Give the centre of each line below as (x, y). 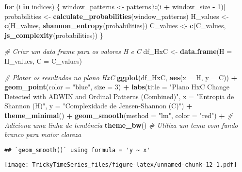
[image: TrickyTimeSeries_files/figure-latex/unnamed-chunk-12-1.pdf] (121, 165)
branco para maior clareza (43, 134)
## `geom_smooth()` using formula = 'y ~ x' (77, 150)
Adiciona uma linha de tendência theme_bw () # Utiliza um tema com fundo (121, 125)
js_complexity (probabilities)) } (54, 35)
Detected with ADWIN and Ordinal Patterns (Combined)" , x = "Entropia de (119, 96)
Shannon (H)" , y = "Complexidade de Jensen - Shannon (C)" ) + (98, 106)
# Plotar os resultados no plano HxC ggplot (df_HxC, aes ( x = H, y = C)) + (121, 77)
